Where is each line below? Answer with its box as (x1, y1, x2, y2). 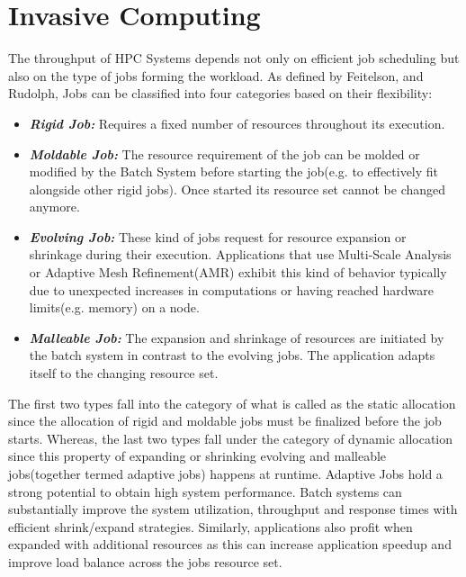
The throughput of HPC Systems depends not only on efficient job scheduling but (8, 49, 460, 68)
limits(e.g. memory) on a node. (29, 298, 200, 317)
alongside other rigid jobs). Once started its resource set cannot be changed (29, 179, 446, 198)
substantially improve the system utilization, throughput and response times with (8, 500, 458, 518)
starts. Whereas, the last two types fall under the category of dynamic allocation (8, 428, 453, 447)
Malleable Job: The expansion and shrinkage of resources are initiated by (29, 328, 444, 347)
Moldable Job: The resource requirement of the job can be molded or (29, 144, 420, 163)
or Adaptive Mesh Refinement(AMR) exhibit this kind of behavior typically (29, 263, 447, 282)
